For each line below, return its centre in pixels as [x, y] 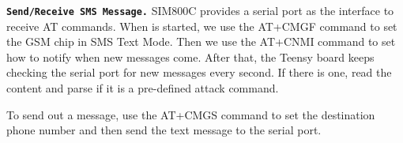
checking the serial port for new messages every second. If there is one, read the [199, 72]
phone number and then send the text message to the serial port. [164, 130]
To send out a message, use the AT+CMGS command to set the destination [191, 114]
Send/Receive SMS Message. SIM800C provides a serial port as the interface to [200, 10]
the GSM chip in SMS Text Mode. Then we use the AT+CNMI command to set [201, 41]
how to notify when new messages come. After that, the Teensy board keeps [190, 56]
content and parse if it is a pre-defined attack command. [143, 88]
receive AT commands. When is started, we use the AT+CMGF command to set [202, 26]
